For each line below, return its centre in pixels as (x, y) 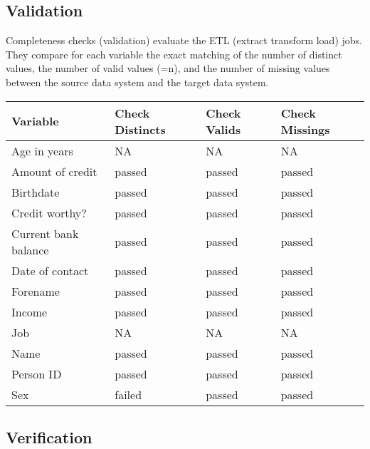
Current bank (45, 233)
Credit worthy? (49, 212)
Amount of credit (54, 171)
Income (30, 311)
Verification (49, 437)
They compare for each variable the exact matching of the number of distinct (174, 54)
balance (30, 249)
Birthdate (36, 192)
